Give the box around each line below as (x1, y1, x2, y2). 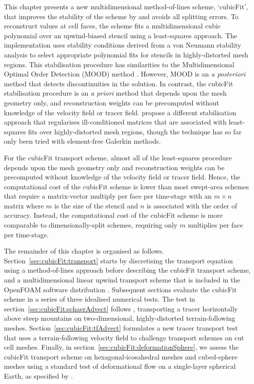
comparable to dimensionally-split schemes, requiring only (4, 220, 178, 230)
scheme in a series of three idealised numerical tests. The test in (4, 294, 195, 304)
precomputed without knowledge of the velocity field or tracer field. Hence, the (4, 172, 240, 182)
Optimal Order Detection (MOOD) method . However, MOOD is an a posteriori (4, 69, 246, 79)
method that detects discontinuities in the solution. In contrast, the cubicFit (4, 78, 233, 88)
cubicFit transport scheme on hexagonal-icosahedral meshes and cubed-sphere (4, 351, 238, 361)
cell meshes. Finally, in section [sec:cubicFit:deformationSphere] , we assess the (4, 342, 239, 352)
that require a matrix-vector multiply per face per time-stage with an (4, 191, 212, 201)
